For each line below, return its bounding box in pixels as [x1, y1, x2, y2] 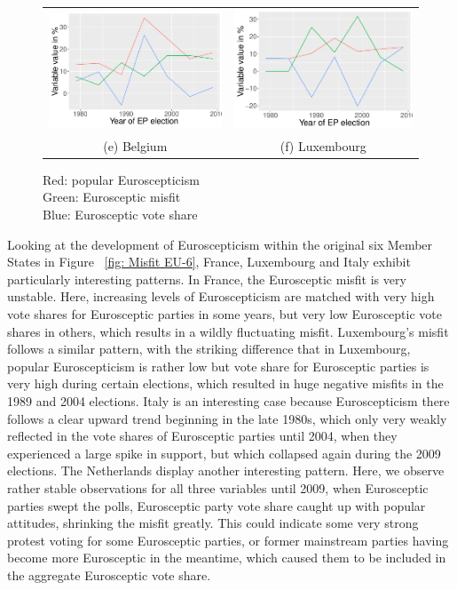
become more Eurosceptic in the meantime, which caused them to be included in [7, 548, 446, 567]
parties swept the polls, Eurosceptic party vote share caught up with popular [7, 496, 426, 514]
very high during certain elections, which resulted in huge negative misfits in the [7, 374, 444, 393]
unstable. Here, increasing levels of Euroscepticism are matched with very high [7, 287, 435, 306]
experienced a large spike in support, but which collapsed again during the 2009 [7, 443, 441, 462]
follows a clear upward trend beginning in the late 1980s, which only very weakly [7, 409, 447, 427]
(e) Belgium [103, 136, 168, 155]
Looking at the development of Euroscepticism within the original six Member [7, 235, 433, 253]
